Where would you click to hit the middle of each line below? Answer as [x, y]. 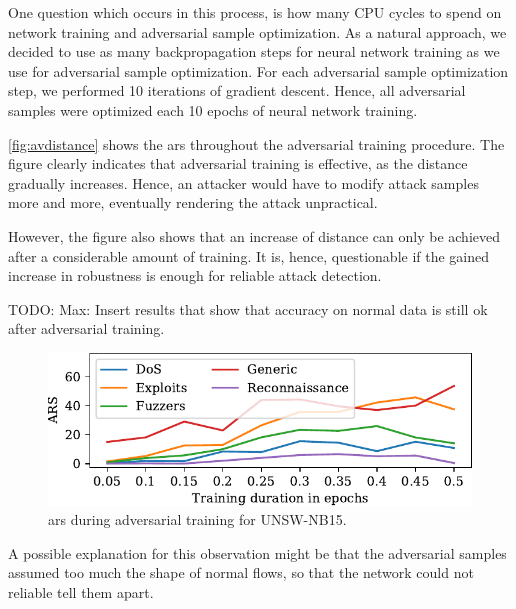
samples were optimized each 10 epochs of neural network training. [213, 109]
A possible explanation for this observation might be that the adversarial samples [257, 552]
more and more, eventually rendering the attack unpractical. [193, 202]
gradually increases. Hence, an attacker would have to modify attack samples [243, 182]
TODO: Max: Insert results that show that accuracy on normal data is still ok [248, 308]
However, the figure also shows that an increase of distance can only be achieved [254, 235]
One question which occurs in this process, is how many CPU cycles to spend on [255, 12]
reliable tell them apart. [81, 592]
